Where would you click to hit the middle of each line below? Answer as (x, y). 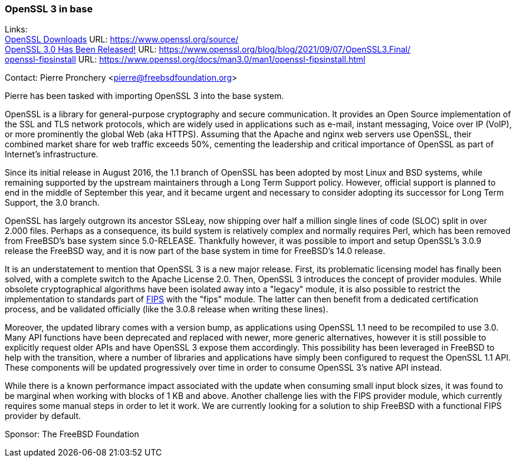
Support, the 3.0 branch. (52, 203)
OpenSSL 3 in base (49, 9)
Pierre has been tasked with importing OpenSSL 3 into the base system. (144, 96)
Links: (16, 29)
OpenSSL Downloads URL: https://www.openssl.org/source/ (122, 39)
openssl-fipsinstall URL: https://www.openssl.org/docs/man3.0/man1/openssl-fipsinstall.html (185, 60)
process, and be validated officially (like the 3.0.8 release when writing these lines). (167, 309)
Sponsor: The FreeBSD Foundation (72, 434)
